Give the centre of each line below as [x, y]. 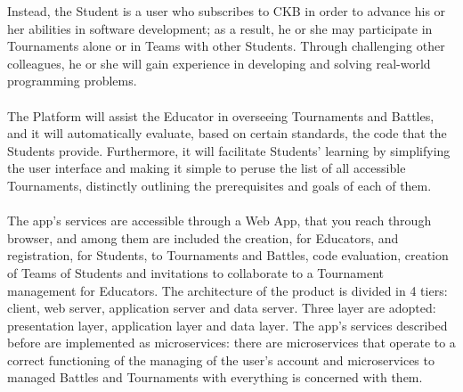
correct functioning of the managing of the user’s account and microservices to [221, 359]
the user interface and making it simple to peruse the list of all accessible [207, 168]
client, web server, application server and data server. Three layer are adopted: [222, 308]
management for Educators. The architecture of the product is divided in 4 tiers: [227, 290]
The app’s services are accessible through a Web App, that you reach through [219, 220]
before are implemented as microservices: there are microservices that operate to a [231, 343]
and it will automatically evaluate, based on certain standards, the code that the [227, 133]
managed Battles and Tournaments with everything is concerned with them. [215, 377]
